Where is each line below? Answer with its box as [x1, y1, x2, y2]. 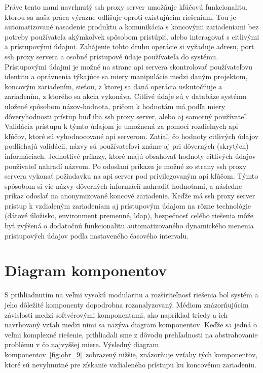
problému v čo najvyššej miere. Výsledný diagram [5, 339, 159, 350]
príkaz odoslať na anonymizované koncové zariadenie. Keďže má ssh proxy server [5, 190, 255, 201]
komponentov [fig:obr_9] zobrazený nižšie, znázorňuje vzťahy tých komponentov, [5, 349, 258, 359]
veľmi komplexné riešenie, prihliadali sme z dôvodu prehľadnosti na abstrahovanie [5, 329, 258, 340]
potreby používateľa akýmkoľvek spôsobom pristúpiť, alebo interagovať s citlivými [5, 31, 259, 42]
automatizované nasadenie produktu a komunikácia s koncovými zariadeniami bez [5, 21, 259, 32]
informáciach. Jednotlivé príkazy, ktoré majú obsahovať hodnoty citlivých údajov [5, 150, 256, 161]
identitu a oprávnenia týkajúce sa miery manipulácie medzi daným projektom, [5, 71, 248, 82]
